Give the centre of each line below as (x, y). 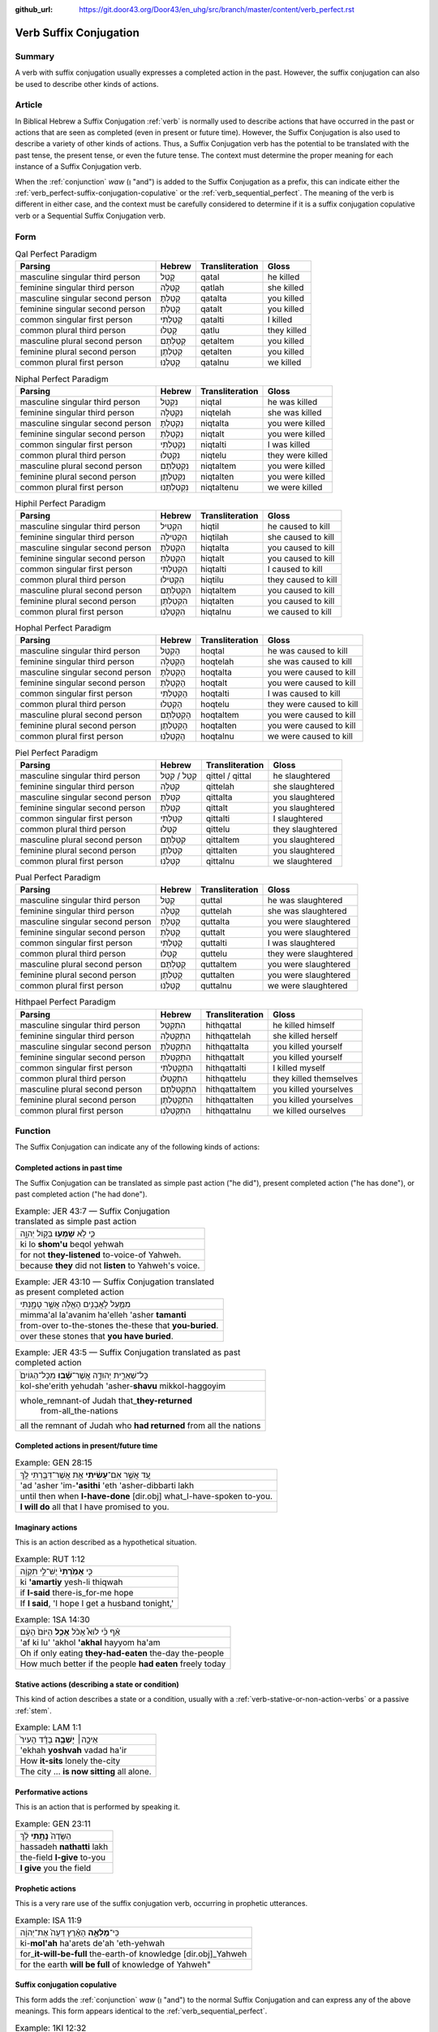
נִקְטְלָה (172, 412)
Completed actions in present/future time (86, 1446)
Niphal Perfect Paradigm (62, 379)
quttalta (215, 922)
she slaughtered (304, 786)
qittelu (218, 829)
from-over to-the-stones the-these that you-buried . (119, 1326)
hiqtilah (214, 537)
